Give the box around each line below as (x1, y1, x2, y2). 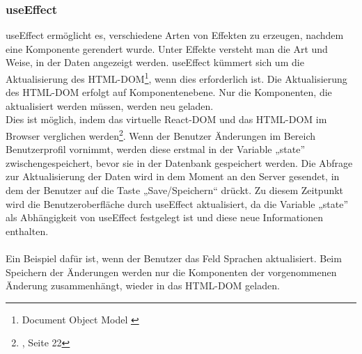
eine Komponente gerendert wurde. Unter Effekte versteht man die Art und (6, 41, 328, 56)
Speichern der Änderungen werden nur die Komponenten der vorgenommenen (6, 264, 337, 279)
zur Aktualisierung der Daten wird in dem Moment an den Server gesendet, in (6, 169, 340, 184)
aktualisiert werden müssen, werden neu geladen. (6, 98, 214, 113)
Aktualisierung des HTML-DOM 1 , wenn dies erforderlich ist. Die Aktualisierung (6, 70, 347, 86)
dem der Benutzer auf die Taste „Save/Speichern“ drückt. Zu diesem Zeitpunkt (6, 183, 344, 198)
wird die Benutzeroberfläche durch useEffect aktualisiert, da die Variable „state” (6, 196, 349, 211)
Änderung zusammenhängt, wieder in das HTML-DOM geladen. (6, 278, 280, 293)
